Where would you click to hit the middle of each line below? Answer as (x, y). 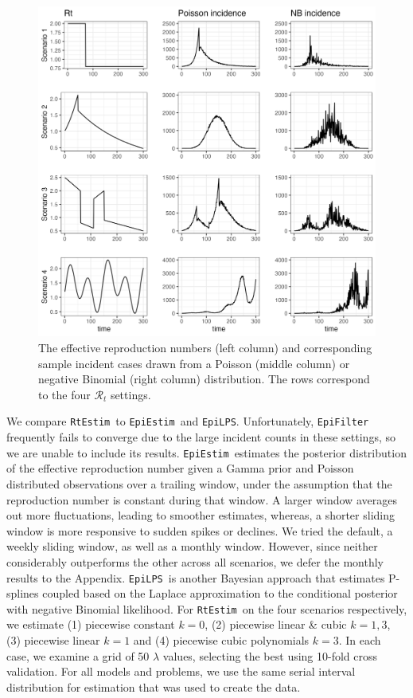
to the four (64, 394)
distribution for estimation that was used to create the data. (154, 686)
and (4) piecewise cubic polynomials (221, 640)
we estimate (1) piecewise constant (91, 624)
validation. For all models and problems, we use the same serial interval (181, 671)
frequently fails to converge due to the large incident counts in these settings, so (201, 437)
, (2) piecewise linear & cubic (276, 624)
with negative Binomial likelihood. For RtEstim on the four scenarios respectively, (207, 608)
